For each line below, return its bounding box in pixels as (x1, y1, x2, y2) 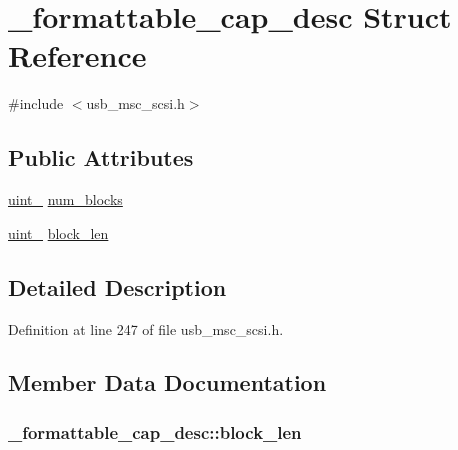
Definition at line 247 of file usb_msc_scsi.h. (8, 318, 284, 339)
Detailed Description (8, 271, 227, 302)
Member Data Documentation (8, 367, 327, 398)
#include (8, 93, 64, 114)
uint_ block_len (8, 222, 109, 243)
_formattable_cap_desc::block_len (8, 419, 302, 444)
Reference (8, 35, 147, 76)
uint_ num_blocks (8, 189, 123, 210)
